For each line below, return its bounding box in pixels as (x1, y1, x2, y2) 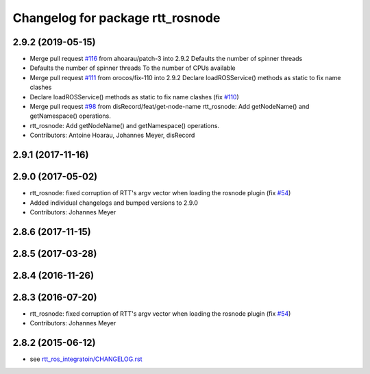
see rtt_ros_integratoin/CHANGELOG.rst (29, 355, 143, 363)
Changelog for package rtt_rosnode (12, 10, 221, 25)
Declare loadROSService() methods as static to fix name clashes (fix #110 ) (29, 92, 239, 101)
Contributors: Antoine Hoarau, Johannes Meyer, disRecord (29, 131, 195, 140)
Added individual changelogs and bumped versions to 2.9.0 (29, 199, 199, 207)
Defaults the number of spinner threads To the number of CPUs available (29, 64, 236, 72)
